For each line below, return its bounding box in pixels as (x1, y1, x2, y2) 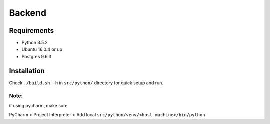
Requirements (9, 26, 54, 35)
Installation (9, 66, 45, 75)
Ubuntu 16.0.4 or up (21, 46, 62, 52)
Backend (9, 7, 47, 18)
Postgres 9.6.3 (21, 53, 52, 59)
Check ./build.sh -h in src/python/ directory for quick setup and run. (9, 80, 164, 86)
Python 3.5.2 (21, 40, 48, 46)
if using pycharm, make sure (9, 102, 68, 108)
